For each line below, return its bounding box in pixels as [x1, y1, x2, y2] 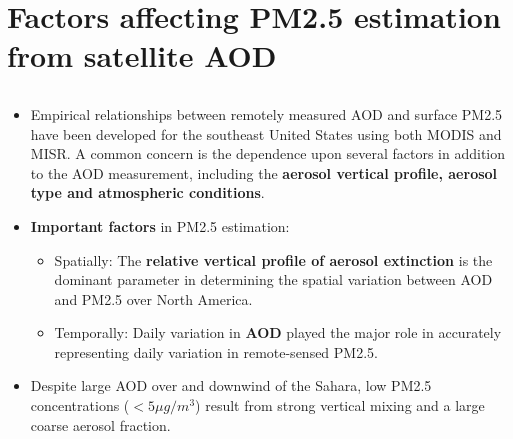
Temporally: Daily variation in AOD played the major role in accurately [54, 322, 502, 343]
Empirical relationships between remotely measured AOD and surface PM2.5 [30, 103, 503, 124]
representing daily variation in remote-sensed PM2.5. [54, 341, 378, 362]
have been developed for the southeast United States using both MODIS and [30, 123, 502, 144]
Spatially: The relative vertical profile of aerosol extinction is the [54, 249, 493, 270]
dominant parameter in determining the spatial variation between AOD [54, 269, 493, 290]
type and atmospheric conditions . [30, 182, 265, 203]
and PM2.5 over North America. [54, 288, 253, 309]
